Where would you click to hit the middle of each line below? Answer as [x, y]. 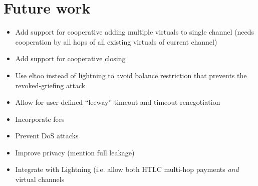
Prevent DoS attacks [47, 136]
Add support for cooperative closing [70, 58]
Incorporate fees [40, 119]
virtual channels [40, 179]
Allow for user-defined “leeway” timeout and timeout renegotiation [118, 102]
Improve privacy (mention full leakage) [75, 152]
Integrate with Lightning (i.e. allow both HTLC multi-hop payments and [127, 169]
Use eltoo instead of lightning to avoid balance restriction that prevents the [131, 75]
